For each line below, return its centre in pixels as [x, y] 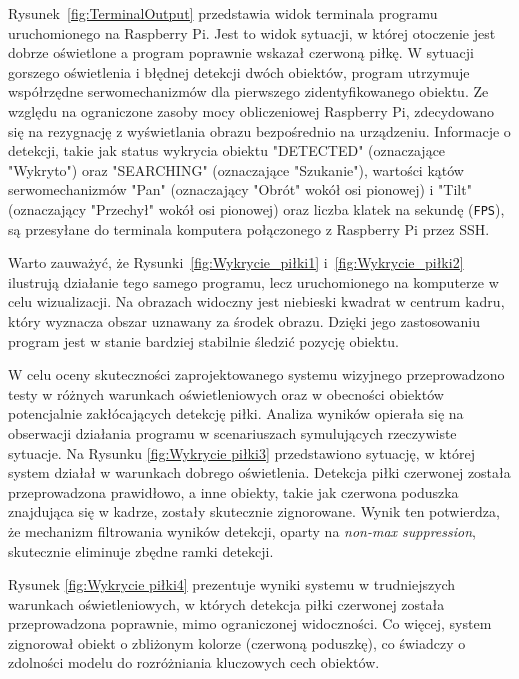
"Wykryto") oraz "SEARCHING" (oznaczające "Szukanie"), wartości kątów [236, 169]
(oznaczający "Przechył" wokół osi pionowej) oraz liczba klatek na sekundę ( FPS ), [256, 208]
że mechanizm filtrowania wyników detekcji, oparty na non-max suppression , [242, 530]
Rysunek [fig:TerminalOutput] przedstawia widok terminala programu [223, 13]
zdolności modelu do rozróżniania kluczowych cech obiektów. [194, 662]
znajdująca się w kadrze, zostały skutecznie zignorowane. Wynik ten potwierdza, [254, 511]
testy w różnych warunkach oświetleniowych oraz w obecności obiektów [226, 393]
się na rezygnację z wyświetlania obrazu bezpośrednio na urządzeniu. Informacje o [259, 130]
